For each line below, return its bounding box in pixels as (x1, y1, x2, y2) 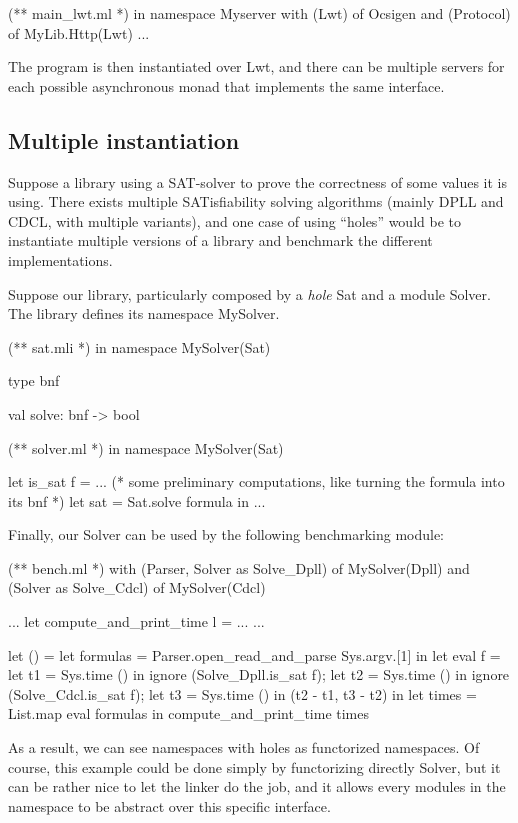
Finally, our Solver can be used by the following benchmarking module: (8, 524, 445, 545)
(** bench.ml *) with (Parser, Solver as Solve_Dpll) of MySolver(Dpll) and (8, 557, 470, 578)
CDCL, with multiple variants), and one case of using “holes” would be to (8, 210, 461, 231)
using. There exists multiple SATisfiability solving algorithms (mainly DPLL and (8, 191, 504, 212)
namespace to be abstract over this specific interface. (8, 795, 331, 816)
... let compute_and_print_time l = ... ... (8, 611, 265, 632)
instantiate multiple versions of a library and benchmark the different (8, 230, 433, 251)
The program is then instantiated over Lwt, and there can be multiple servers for (8, 56, 505, 77)
